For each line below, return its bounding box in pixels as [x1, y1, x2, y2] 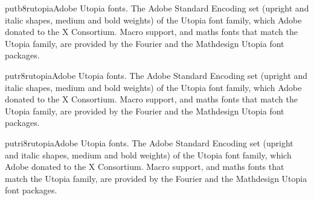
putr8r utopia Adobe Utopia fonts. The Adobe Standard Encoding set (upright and [5, 69, 308, 81]
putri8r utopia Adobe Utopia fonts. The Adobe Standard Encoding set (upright [5, 136, 293, 149]
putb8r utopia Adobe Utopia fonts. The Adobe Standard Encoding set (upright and [5, 2, 309, 14]
